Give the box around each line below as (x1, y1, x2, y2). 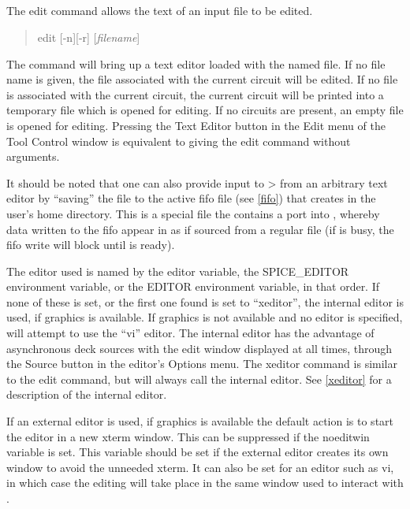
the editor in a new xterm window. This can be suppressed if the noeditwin (6, 428, 370, 444)
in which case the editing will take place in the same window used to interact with (6, 474, 404, 491)
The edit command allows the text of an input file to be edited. (6, 2, 313, 19)
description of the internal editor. (6, 386, 167, 403)
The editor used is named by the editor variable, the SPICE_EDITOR (6, 262, 349, 279)
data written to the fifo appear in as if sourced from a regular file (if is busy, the (6, 221, 394, 237)
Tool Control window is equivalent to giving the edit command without (6, 132, 351, 149)
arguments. (6, 148, 60, 165)
